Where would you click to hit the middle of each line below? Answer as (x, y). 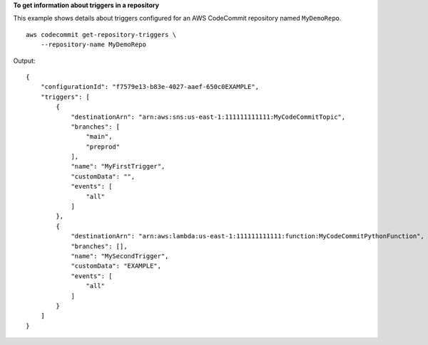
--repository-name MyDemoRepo (93, 45)
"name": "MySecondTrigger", (120, 256)
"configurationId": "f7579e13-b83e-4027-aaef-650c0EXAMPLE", (150, 87)
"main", (99, 137)
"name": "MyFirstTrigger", (118, 166)
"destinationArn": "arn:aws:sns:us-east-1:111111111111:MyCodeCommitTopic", (208, 117)
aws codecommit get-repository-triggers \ (101, 34)
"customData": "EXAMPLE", (116, 266)
